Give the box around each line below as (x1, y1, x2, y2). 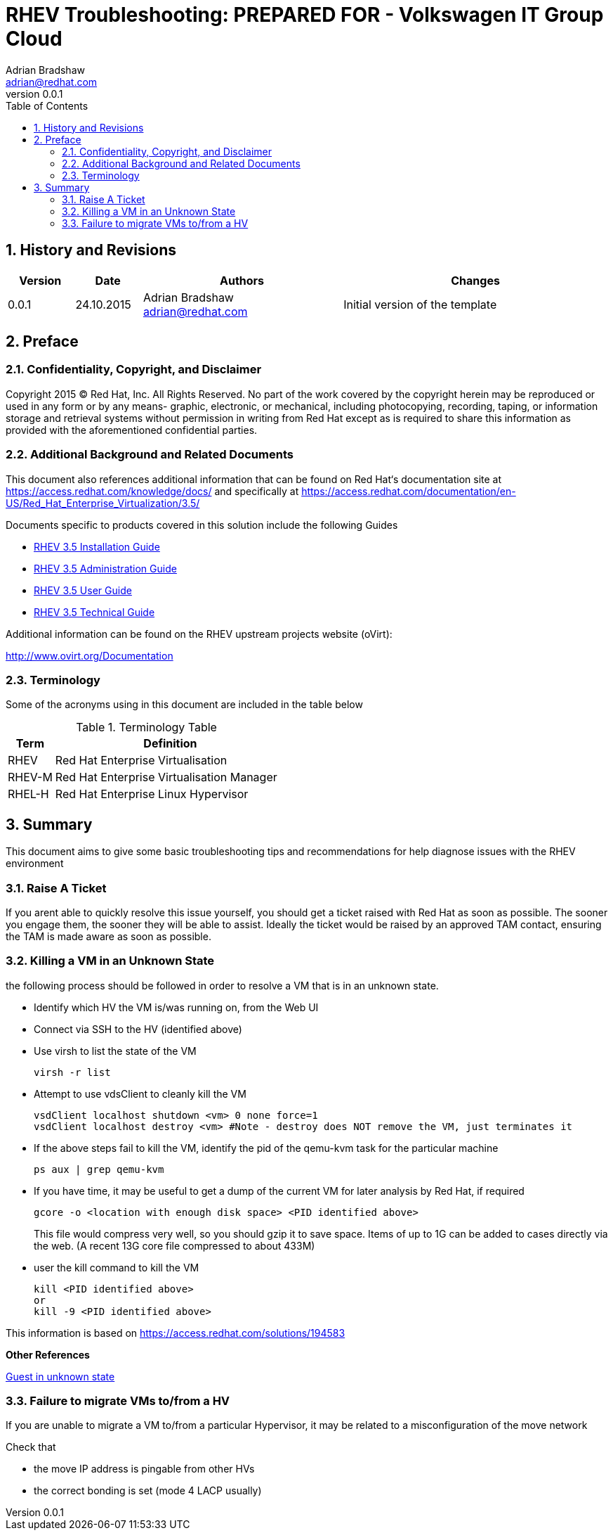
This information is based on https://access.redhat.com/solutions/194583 (6, 1326, 345, 1339)
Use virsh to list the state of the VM (34, 1044, 197, 1057)
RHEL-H (8, 787, 49, 802)
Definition (143, 736, 197, 751)
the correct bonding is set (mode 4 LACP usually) (34, 1484, 262, 1497)
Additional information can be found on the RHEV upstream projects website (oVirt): (6, 627, 393, 640)
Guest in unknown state (6, 1370, 115, 1383)
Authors (220, 273, 265, 288)
